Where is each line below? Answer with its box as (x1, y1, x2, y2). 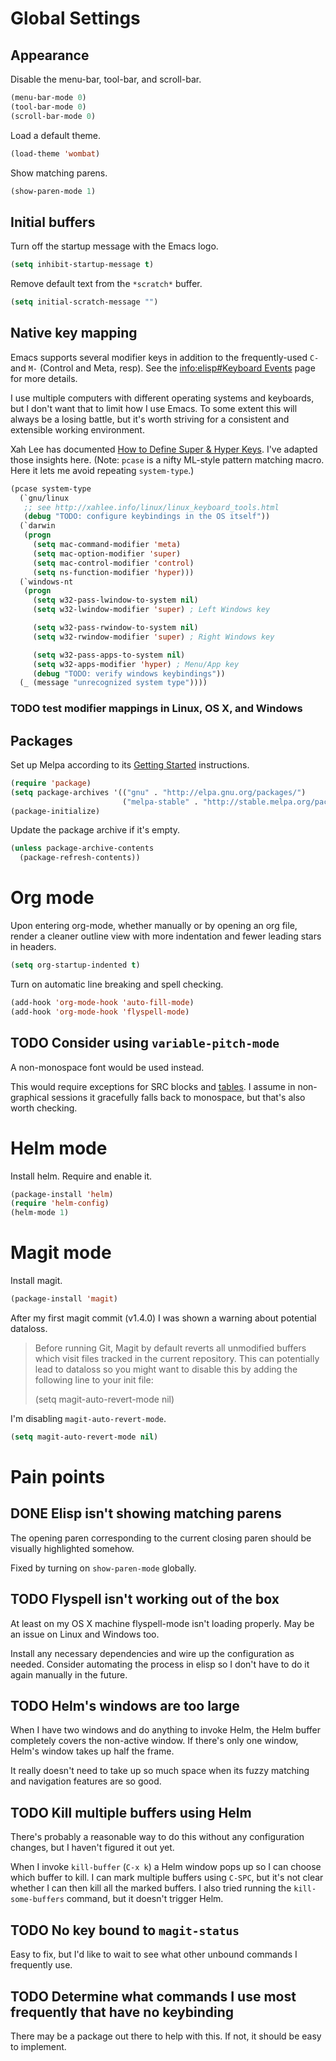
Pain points (10, 1466, 106, 1489)
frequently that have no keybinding (10, 2003, 235, 2021)
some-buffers (10, 1895, 65, 1905)
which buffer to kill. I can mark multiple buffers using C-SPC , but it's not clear (10, 1872, 324, 1884)
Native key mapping (10, 325, 138, 342)
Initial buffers (10, 213, 96, 231)
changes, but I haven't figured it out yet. (10, 1842, 175, 1854)
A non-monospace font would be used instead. (10, 1061, 205, 1073)
